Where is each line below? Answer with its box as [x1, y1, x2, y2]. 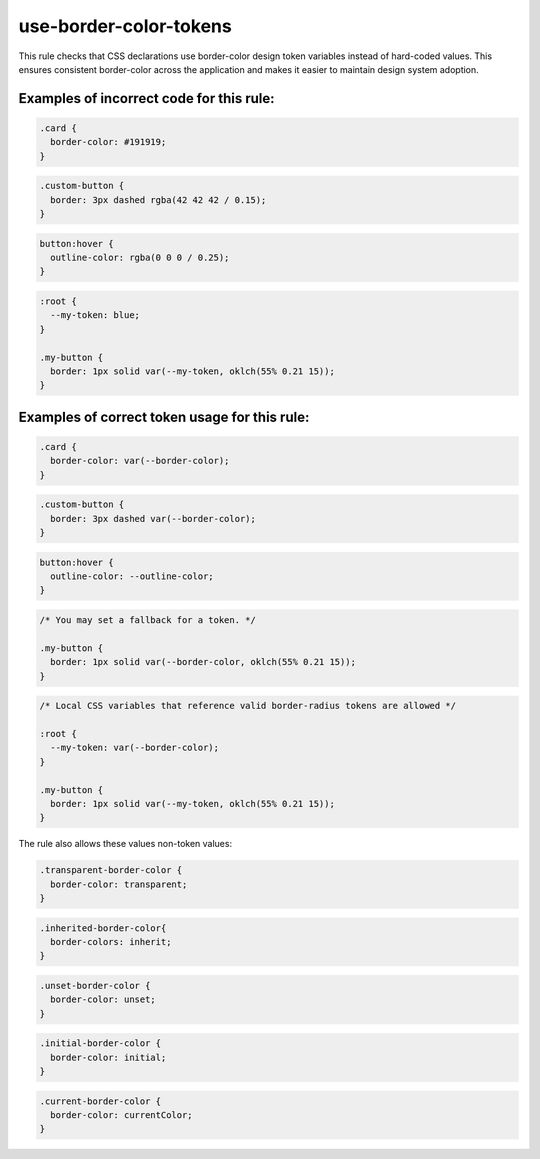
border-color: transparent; [50, 878, 188, 890]
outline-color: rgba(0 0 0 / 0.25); [50, 252, 230, 264]
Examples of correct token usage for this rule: [18, 408, 310, 425]
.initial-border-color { [39, 1038, 162, 1049]
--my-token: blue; [50, 310, 140, 321]
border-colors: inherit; [50, 936, 172, 948]
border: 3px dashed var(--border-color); [50, 513, 257, 524]
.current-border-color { [39, 1095, 162, 1107]
